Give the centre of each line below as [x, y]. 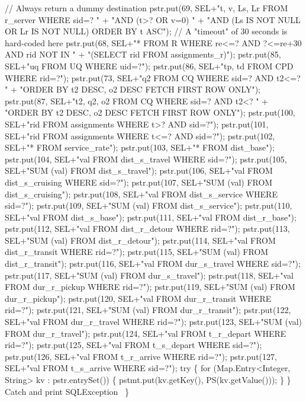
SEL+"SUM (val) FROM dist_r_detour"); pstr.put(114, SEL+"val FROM [140, 240]
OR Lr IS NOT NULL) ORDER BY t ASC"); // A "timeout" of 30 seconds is [146, 31]
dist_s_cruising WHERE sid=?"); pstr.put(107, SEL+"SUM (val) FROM [139, 182]
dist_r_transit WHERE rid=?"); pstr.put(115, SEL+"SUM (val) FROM [137, 252]
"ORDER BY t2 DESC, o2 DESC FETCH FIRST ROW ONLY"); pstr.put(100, [150, 112]
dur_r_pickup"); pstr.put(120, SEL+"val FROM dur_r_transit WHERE [138, 298]
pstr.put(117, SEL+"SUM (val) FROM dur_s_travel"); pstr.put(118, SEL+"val [149, 275]
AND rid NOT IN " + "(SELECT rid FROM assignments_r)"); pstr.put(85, [143, 54]
